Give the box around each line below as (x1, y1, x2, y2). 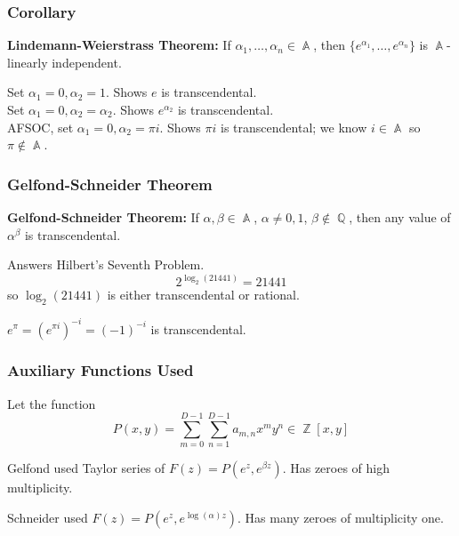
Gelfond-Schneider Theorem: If (7, 208, 199, 226)
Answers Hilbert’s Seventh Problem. (7, 255, 205, 274)
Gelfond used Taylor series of (7, 459, 165, 477)
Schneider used (7, 508, 88, 527)
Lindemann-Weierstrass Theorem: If (7, 36, 231, 54)
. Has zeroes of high (282, 459, 391, 477)
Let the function (7, 394, 96, 412)
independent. (52, 52, 122, 71)
